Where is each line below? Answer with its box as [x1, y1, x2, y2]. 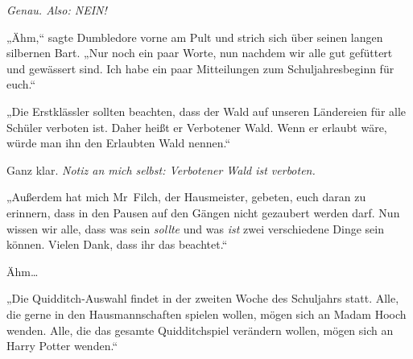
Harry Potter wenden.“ [6, 337, 118, 354]
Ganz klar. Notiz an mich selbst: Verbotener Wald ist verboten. [6, 161, 316, 178]
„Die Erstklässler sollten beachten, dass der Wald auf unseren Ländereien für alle [6, 102, 407, 119]
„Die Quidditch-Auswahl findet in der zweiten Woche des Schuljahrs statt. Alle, [6, 290, 399, 307]
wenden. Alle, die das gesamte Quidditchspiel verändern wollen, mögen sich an [6, 321, 394, 338]
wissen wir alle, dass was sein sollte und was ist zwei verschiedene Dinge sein [6, 220, 384, 237]
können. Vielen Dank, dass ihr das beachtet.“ [6, 236, 228, 253]
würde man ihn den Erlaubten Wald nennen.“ [6, 134, 230, 151]
